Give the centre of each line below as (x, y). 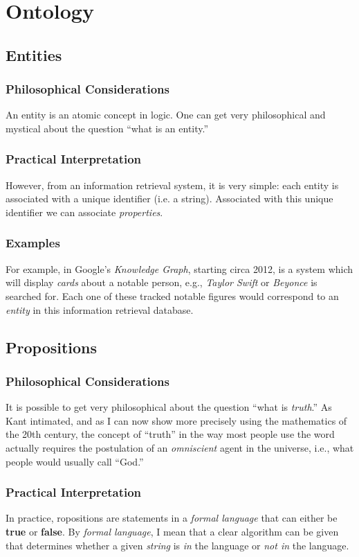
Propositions (52, 347)
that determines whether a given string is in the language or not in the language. (177, 545)
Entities (34, 54)
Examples (33, 243)
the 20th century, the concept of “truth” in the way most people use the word (170, 434)
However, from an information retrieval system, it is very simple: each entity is (172, 185)
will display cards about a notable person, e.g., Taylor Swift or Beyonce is (162, 282)
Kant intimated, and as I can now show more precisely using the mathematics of (176, 420)
